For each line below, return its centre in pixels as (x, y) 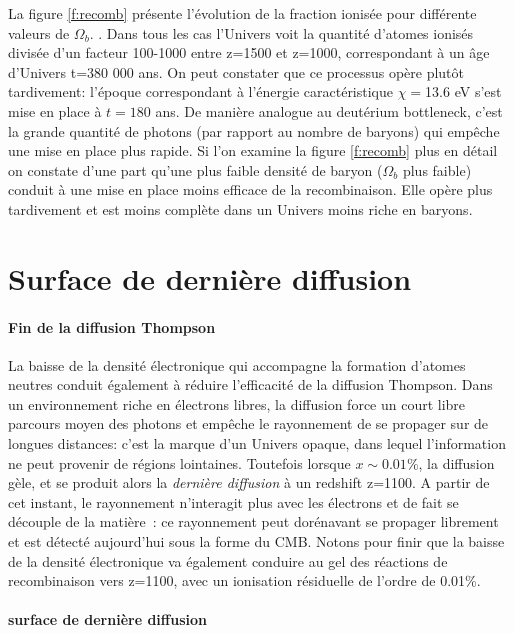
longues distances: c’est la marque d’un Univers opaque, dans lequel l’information (257, 443)
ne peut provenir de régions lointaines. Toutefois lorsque (179, 462)
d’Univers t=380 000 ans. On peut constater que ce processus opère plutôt (236, 71)
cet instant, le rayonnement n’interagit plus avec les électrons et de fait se (233, 501)
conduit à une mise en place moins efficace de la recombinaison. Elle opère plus (250, 189)
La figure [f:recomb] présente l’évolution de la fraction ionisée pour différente (242, 13)
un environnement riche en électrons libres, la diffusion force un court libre (237, 403)
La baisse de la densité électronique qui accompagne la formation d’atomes (237, 364)
